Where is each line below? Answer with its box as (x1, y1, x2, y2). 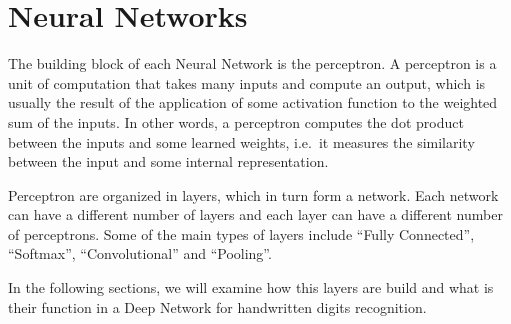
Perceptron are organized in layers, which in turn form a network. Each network (8, 184, 499, 205)
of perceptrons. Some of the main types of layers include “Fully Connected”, (8, 223, 475, 244)
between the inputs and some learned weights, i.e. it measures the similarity (8, 131, 475, 152)
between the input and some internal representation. (8, 151, 329, 172)
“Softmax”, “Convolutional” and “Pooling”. (8, 243, 272, 264)
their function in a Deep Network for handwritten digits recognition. (8, 296, 427, 317)
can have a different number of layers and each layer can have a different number (8, 204, 503, 225)
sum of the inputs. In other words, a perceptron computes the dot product (8, 111, 464, 132)
